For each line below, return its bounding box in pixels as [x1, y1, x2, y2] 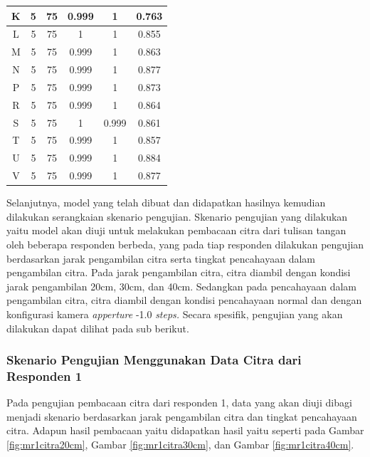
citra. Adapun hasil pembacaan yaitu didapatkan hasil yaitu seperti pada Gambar [6, 423, 364, 438]
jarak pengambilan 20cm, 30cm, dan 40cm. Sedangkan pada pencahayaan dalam [6, 278, 357, 293]
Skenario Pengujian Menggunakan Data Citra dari [6, 351, 302, 369]
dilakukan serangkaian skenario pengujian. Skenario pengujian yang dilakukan [6, 209, 348, 224]
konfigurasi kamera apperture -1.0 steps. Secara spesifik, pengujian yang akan [6, 306, 343, 321]
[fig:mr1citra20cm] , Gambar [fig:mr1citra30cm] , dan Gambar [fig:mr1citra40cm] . [6, 437, 354, 452]
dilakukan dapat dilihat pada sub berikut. [6, 320, 189, 335]
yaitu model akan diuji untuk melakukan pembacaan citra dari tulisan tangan [6, 223, 347, 238]
